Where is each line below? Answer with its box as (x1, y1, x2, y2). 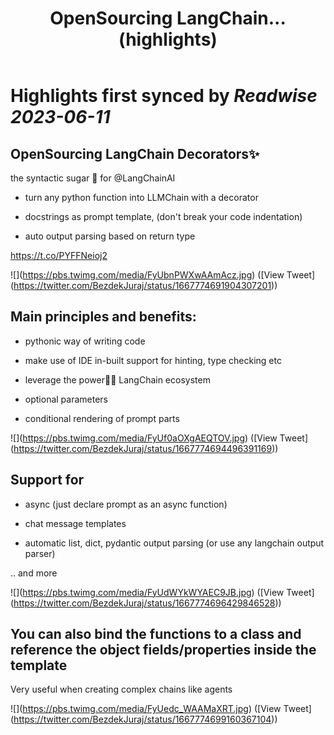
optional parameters (24, 393, 108, 405)
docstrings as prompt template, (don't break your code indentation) (24, 211, 303, 222)
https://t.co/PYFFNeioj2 (10, 250, 108, 261)
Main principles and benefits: (10, 308, 197, 326)
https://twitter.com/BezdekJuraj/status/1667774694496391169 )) (13, 442, 279, 454)
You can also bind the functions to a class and (10, 626, 302, 643)
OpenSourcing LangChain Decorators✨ (10, 145, 260, 162)
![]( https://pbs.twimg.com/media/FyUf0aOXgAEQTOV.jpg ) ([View (10, 432, 278, 444)
